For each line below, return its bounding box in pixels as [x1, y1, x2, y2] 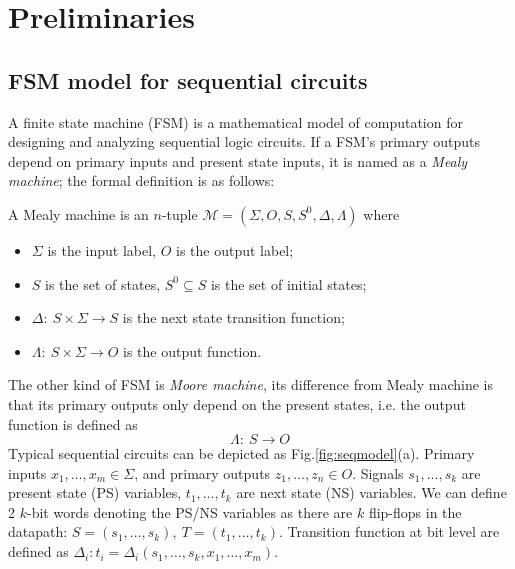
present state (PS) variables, [8, 482, 182, 503]
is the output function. [123, 340, 262, 361]
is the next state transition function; [122, 307, 345, 328]
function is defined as [8, 413, 138, 434]
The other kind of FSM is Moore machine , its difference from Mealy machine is [8, 374, 493, 395]
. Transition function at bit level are [278, 521, 500, 542]
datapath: [8, 521, 68, 542]
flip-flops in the [368, 501, 462, 522]
